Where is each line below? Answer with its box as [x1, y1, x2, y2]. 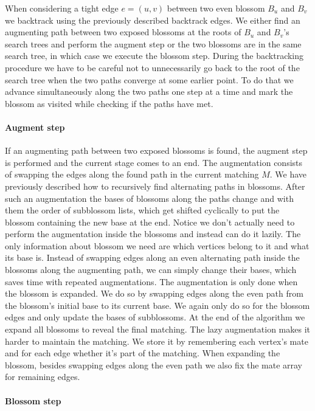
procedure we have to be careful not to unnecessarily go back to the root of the [5, 61, 300, 74]
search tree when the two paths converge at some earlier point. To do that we [5, 73, 294, 86]
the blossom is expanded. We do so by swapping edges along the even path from [5, 287, 303, 300]
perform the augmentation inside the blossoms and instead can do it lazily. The [5, 227, 301, 240]
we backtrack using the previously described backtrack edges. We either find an [5, 13, 300, 26]
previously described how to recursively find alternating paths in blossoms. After [5, 179, 305, 192]
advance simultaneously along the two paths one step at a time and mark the [5, 85, 293, 98]
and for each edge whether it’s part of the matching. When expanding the [5, 347, 280, 359]
